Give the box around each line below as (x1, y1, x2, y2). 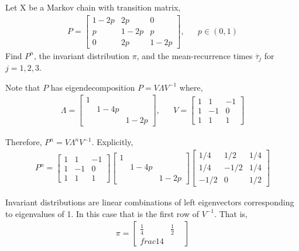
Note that (5, 81, 40, 93)
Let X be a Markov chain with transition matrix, (5, 1, 181, 13)
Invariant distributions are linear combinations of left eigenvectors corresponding (5, 196, 294, 208)
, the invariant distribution (33, 49, 130, 61)
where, (179, 81, 203, 93)
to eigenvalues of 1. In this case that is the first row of (5, 207, 199, 219)
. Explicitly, (91, 136, 133, 148)
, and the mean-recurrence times (136, 49, 253, 61)
